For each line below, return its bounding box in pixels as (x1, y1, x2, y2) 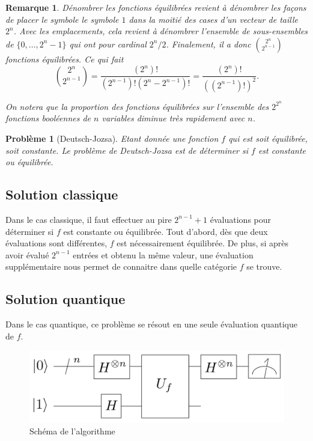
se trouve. (246, 260, 282, 273)
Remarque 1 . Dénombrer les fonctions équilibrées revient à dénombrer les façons (5, 1, 306, 13)
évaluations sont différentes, (5, 237, 108, 249)
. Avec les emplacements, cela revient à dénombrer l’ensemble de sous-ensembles (13, 25, 308, 37)
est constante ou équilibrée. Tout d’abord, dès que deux (63, 225, 268, 237)
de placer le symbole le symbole (5, 13, 119, 25)
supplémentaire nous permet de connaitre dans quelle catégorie (5, 260, 237, 273)
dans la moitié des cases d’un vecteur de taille (129, 13, 298, 25)
